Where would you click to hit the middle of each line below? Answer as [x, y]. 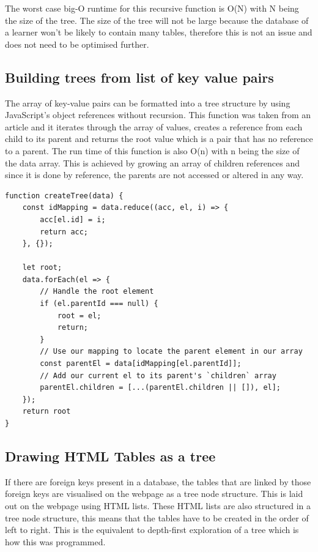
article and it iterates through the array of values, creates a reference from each [154, 126]
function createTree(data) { [64, 196]
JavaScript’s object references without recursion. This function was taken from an [158, 115]
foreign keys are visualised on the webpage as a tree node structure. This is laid [154, 494]
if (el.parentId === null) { [99, 304]
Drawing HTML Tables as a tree [110, 456]
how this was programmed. [55, 541]
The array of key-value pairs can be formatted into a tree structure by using [148, 103]
